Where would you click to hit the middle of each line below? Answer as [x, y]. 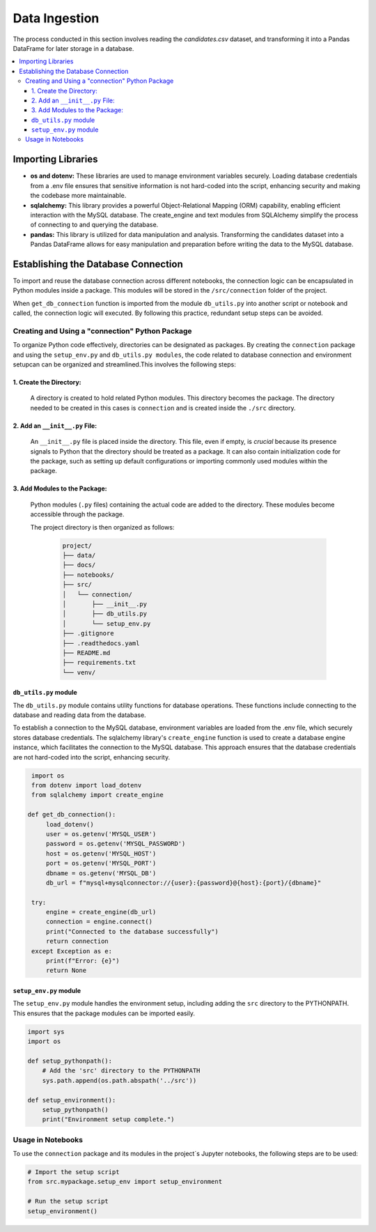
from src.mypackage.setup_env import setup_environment [125, 1182]
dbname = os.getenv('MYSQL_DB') [101, 873]
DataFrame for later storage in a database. [73, 48]
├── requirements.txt [99, 663]
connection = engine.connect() [99, 922]
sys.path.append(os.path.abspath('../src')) [119, 1080]
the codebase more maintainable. [78, 196]
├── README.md [86, 653]
